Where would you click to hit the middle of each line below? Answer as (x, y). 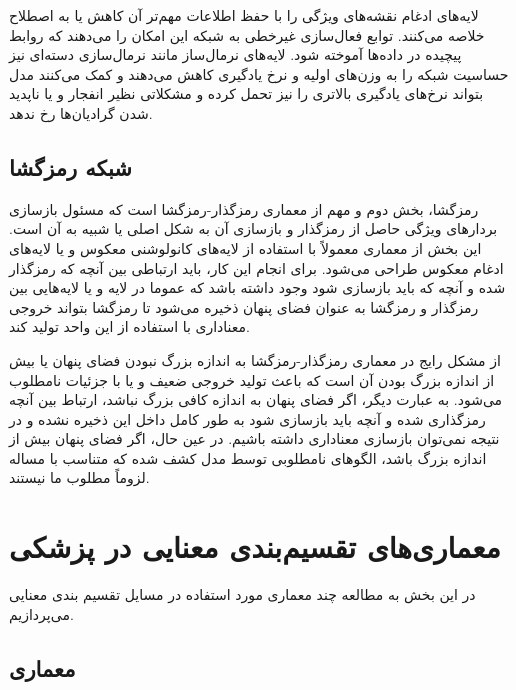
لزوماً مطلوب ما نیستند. (79, 477)
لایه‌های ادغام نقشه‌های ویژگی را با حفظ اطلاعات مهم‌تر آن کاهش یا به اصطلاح (244, 15)
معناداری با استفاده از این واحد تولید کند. (130, 326)
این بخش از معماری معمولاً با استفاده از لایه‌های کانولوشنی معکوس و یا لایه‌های (245, 247)
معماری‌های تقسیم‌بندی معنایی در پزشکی (255, 546)
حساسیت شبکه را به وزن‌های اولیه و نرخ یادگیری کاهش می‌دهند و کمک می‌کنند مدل (259, 73)
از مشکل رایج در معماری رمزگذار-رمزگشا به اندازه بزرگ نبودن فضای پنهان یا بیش (255, 359)
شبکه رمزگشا (70, 166)
